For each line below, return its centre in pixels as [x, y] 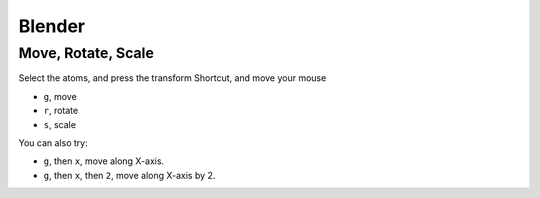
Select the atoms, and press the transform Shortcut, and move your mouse [172, 78]
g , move [60, 96]
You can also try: [53, 142]
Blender [51, 26]
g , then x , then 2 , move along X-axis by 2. [129, 175]
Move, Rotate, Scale [86, 53]
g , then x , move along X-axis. [104, 161]
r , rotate [61, 111]
